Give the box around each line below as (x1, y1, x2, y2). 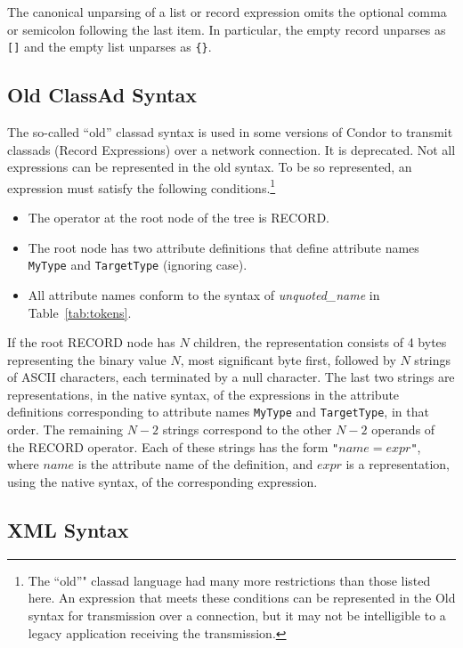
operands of (371, 420, 435, 439)
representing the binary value (7, 350, 167, 369)
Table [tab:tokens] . (28, 303, 132, 321)
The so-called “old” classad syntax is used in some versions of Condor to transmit (7, 123, 453, 142)
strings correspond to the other (162, 420, 332, 439)
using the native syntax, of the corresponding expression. (7, 472, 318, 490)
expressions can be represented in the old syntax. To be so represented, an (7, 158, 412, 176)
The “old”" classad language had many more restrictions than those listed (28, 571, 431, 589)
